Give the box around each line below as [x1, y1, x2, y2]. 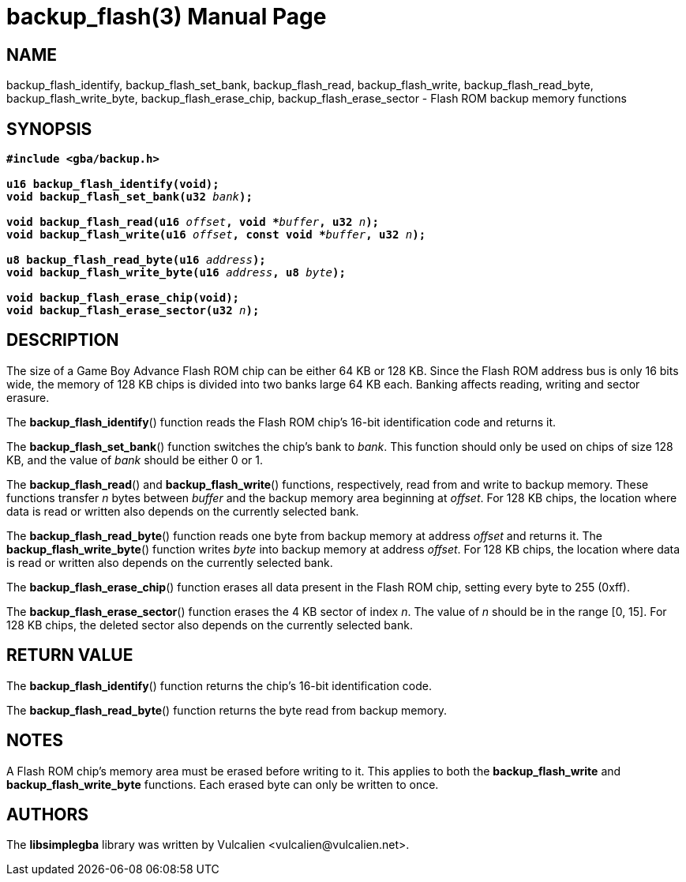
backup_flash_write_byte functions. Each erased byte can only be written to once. [6, 777, 439, 791]
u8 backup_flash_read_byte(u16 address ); [6, 253, 266, 267]
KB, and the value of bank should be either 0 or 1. [6, 452, 263, 467]
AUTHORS [6, 804, 89, 824]
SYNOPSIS [6, 118, 92, 139]
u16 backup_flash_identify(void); [6, 178, 219, 191]
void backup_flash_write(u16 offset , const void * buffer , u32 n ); [6, 228, 426, 242]
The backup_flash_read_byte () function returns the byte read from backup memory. [6, 703, 447, 717]
